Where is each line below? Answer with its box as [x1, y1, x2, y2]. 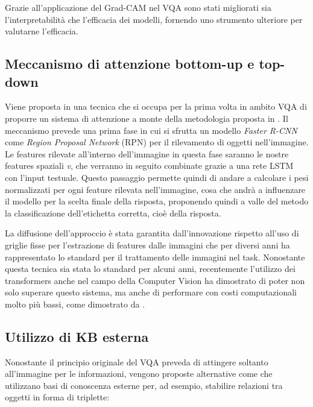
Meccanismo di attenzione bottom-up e [5, 54, 255, 73]
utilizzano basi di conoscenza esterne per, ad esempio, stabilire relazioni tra [5, 379, 283, 391]
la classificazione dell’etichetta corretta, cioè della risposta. [5, 206, 221, 219]
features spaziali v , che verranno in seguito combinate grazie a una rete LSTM [5, 159, 294, 172]
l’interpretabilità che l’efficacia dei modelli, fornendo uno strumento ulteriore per [5, 13, 303, 25]
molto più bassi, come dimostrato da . [5, 297, 145, 310]
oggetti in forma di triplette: [5, 391, 110, 403]
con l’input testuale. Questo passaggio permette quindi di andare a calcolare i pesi [5, 171, 309, 183]
